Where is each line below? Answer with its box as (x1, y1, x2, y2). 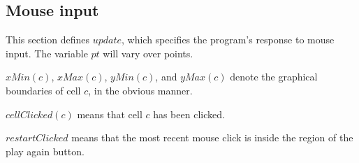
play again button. (6, 143, 85, 158)
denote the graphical (230, 69, 318, 84)
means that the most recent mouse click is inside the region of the (71, 130, 353, 145)
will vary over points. (103, 45, 193, 60)
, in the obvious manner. (88, 83, 193, 97)
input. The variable (6, 45, 88, 60)
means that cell (77, 106, 142, 121)
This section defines (6, 32, 89, 47)
